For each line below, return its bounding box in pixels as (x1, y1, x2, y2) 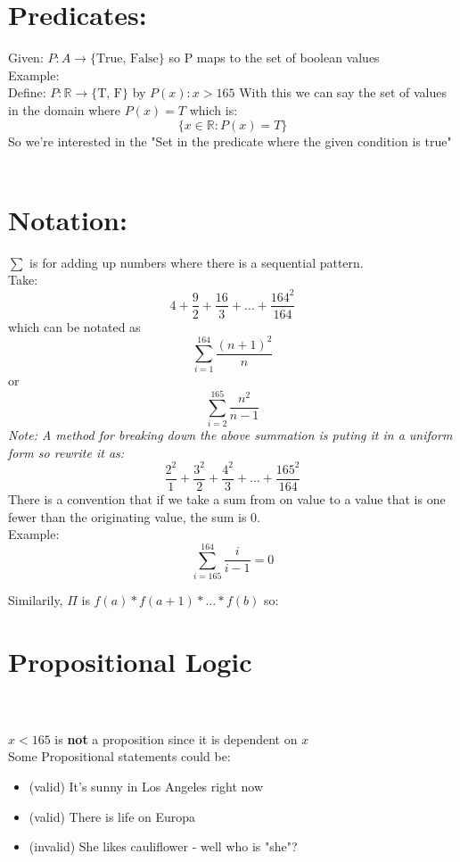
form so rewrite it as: (8, 443, 125, 461)
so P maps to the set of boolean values (168, 48, 380, 67)
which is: (189, 100, 238, 119)
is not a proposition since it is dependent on (54, 729, 298, 748)
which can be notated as (8, 317, 141, 336)
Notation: (8, 201, 127, 237)
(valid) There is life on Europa (29, 807, 196, 825)
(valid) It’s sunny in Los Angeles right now (29, 776, 264, 795)
